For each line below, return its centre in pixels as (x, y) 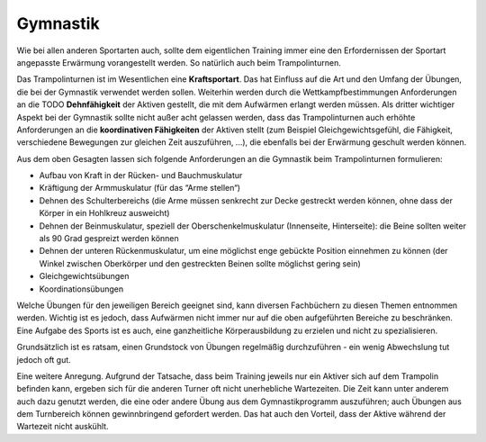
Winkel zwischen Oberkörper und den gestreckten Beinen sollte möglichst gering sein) (200, 263)
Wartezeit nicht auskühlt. (63, 427)
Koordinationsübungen (81, 289)
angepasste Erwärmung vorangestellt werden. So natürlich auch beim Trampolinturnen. (179, 62)
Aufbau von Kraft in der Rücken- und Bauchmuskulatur (141, 176)
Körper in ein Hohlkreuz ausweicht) (104, 213)
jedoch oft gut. (44, 359)
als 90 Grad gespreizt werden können (109, 239)
